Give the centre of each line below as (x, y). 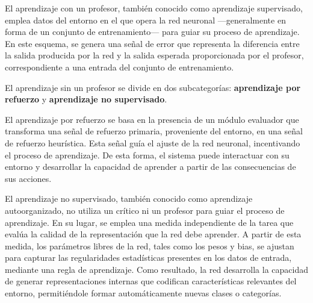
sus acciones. (28, 178)
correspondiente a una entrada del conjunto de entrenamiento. (119, 67)
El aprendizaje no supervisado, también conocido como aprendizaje (129, 198)
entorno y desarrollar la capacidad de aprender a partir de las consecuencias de (150, 167)
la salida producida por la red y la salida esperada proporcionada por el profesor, (154, 55)
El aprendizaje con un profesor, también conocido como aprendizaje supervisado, (154, 8)
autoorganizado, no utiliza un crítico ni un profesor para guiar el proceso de (145, 210)
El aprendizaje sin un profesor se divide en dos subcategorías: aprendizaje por (153, 87)
